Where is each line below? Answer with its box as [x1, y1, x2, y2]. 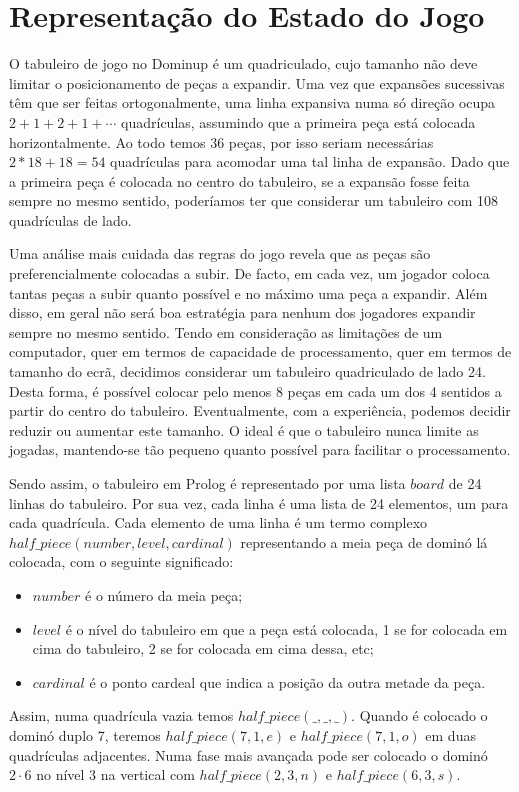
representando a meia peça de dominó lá [240, 531, 488, 552]
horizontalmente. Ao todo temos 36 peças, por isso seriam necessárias [9, 131, 434, 152]
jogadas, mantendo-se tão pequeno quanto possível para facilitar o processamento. [9, 439, 511, 460]
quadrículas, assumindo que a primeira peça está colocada [121, 111, 476, 132]
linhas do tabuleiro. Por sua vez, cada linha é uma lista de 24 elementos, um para [9, 492, 509, 513]
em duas [425, 724, 476, 745]
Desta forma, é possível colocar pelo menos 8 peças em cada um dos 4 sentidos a [9, 380, 502, 401]
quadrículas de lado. [9, 209, 132, 230]
